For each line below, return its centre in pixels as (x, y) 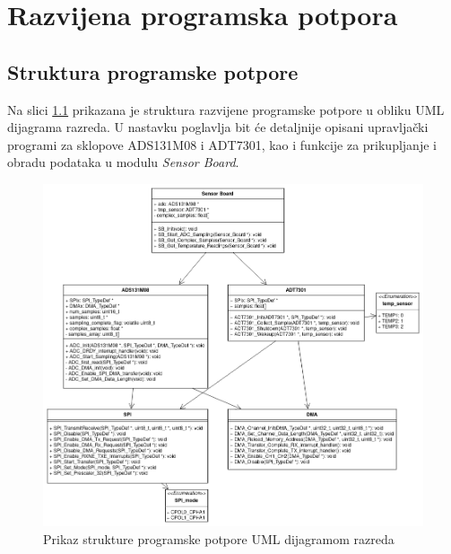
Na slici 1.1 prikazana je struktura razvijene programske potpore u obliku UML (226, 109)
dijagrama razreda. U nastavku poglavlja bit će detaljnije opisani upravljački (218, 127)
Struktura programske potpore (153, 71)
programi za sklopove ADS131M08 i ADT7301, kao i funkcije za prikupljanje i (222, 144)
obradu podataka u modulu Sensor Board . (123, 162)
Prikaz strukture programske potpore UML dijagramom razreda (219, 539)
